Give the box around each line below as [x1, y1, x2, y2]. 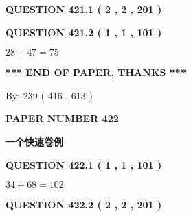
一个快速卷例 [5, 134, 63, 148]
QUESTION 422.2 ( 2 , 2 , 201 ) [5, 197, 162, 212]
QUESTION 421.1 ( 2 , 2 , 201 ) [5, 2, 162, 16]
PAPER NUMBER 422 [5, 111, 119, 125]
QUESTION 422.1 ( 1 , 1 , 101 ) [5, 157, 162, 171]
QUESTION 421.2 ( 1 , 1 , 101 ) [5, 25, 162, 39]
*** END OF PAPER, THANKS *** [5, 65, 186, 80]
